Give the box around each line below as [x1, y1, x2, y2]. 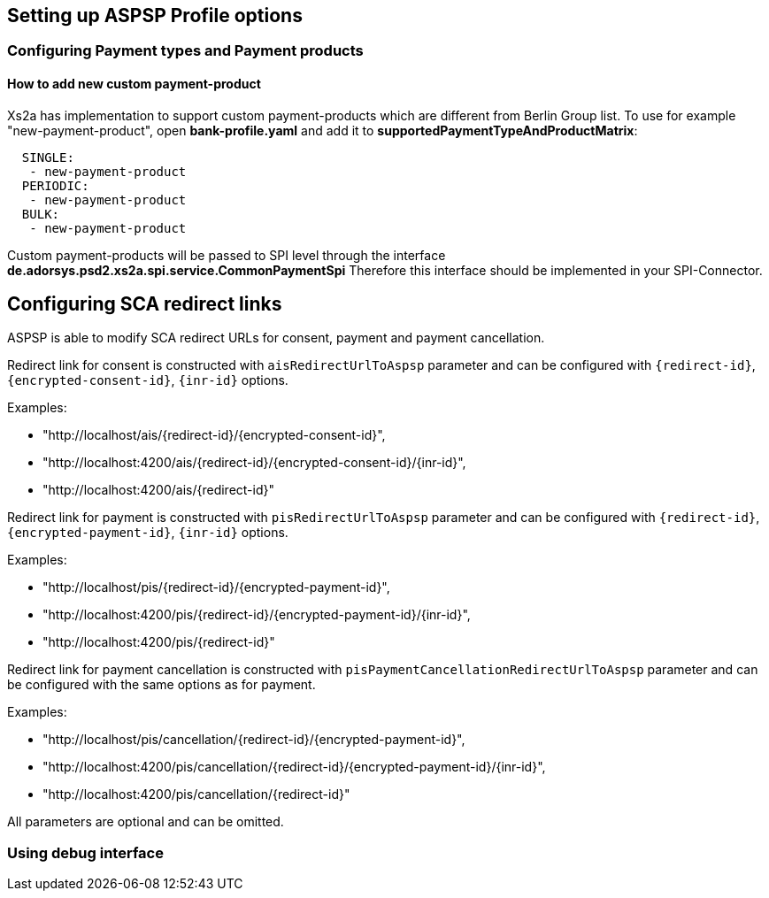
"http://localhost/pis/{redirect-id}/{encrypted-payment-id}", [42, 579, 390, 595]
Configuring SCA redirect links [7, 293, 282, 316]
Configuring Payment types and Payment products [7, 42, 364, 60]
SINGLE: [21, 150, 74, 165]
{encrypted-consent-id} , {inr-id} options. [7, 372, 288, 388]
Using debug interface [7, 843, 164, 862]
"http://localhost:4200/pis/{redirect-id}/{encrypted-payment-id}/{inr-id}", [42, 607, 471, 623]
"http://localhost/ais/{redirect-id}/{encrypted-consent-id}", [42, 427, 386, 443]
